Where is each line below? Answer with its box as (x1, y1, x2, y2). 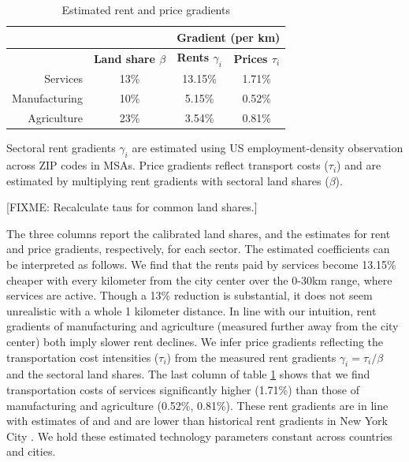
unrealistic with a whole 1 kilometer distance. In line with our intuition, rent (6, 302, 377, 319)
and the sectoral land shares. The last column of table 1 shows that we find (6, 366, 370, 382)
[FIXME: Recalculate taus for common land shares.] (6, 199, 258, 215)
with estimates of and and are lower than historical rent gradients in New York (6, 412, 388, 429)
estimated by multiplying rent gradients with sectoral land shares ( (6, 172, 329, 188)
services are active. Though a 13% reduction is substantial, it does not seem (6, 287, 373, 304)
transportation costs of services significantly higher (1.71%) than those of (6, 381, 359, 397)
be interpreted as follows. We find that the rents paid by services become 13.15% (6, 256, 396, 273)
